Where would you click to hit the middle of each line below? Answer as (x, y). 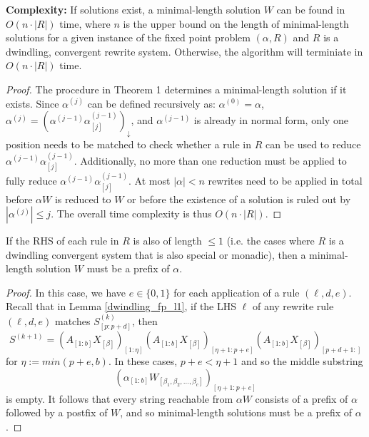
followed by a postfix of (57, 412)
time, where (85, 23)
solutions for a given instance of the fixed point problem (128, 37)
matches (73, 320)
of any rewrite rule (293, 306)
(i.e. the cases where (271, 241)
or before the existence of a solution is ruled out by (239, 199)
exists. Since (32, 103)
